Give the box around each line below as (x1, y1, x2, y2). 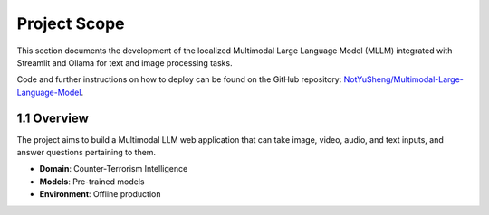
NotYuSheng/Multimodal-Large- (343, 74, 464, 85)
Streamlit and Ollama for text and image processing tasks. (16, 57, 233, 68)
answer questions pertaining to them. (16, 147, 157, 158)
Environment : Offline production (39, 189, 161, 200)
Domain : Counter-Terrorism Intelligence (39, 164, 188, 174)
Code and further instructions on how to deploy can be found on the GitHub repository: (16, 74, 342, 85)
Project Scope (16, 14, 125, 33)
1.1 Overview (16, 110, 90, 126)
